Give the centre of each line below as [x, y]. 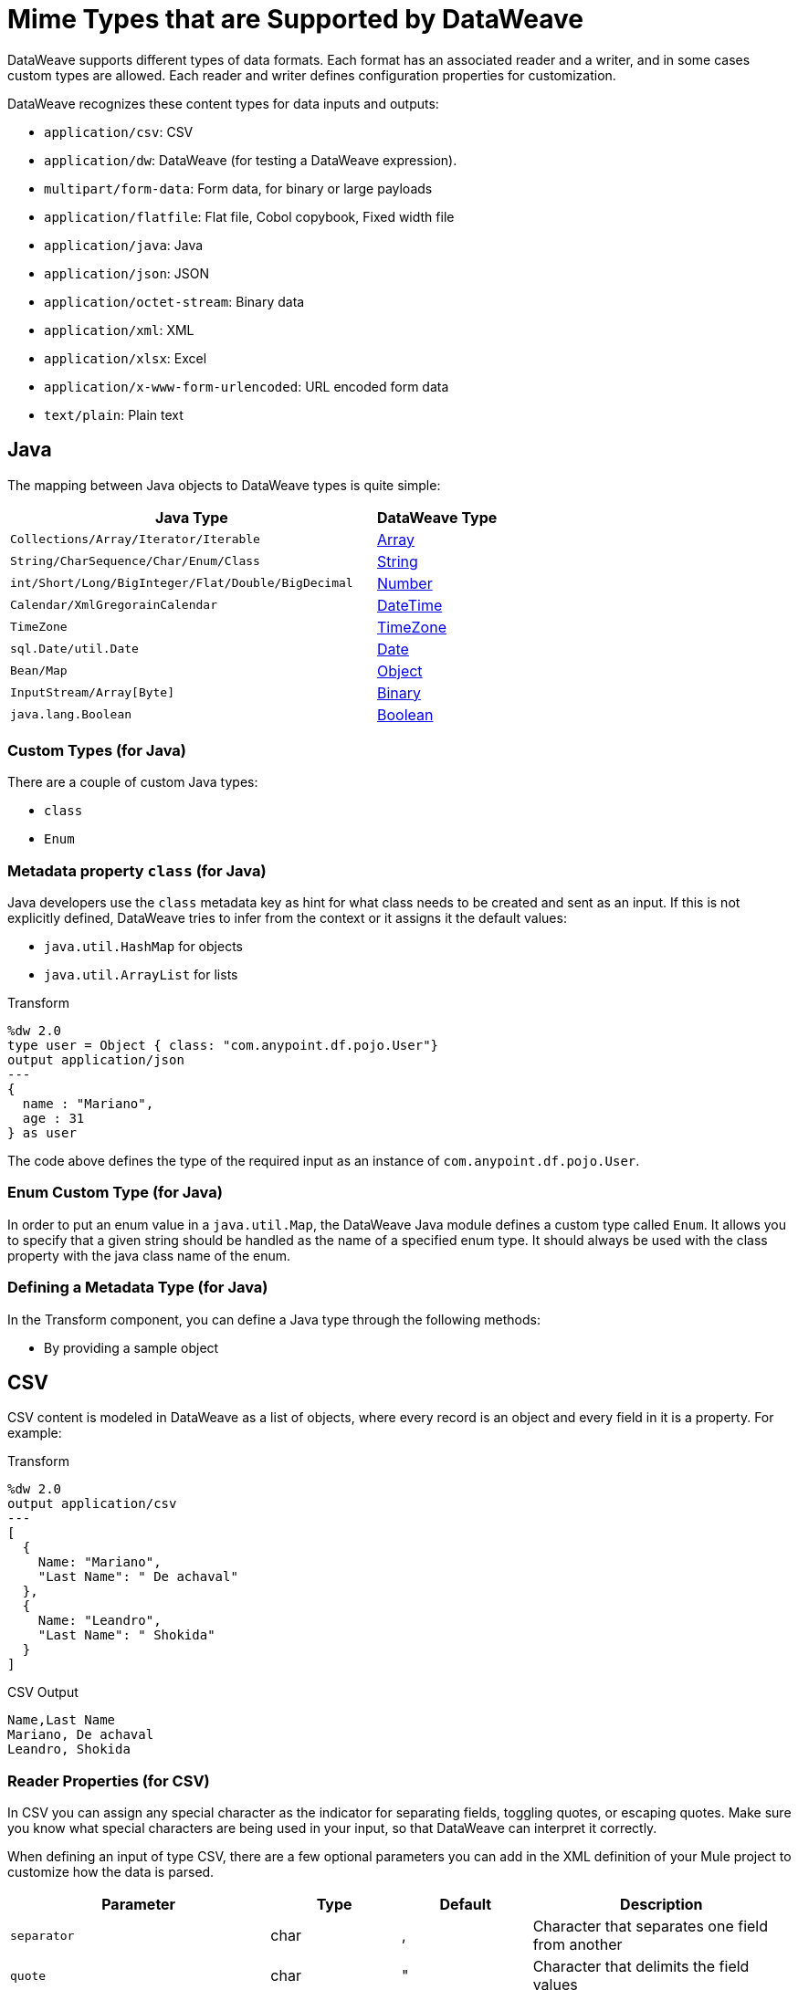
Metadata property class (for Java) [137, 870]
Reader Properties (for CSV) [109, 1781]
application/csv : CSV [119, 131]
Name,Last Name [62, 1720]
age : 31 [53, 1119]
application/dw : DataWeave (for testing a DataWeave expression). [251, 160]
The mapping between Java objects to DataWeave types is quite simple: [224, 485]
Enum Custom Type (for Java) [115, 1193]
